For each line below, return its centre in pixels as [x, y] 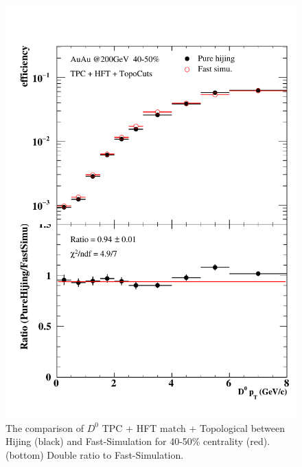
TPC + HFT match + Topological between [194, 427]
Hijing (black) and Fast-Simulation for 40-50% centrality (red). [138, 441]
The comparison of [45, 427]
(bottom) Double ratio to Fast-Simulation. [95, 454]
